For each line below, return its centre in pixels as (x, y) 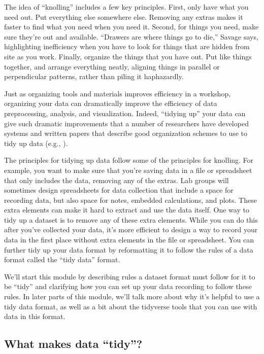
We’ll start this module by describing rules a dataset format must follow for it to (130, 276)
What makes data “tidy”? (73, 344)
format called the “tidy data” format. (62, 259)
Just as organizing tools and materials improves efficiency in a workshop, (118, 93)
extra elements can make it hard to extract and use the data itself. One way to (127, 210)
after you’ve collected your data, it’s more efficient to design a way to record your (131, 229)
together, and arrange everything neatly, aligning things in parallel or (112, 66)
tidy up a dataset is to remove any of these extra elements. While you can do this (131, 219)
